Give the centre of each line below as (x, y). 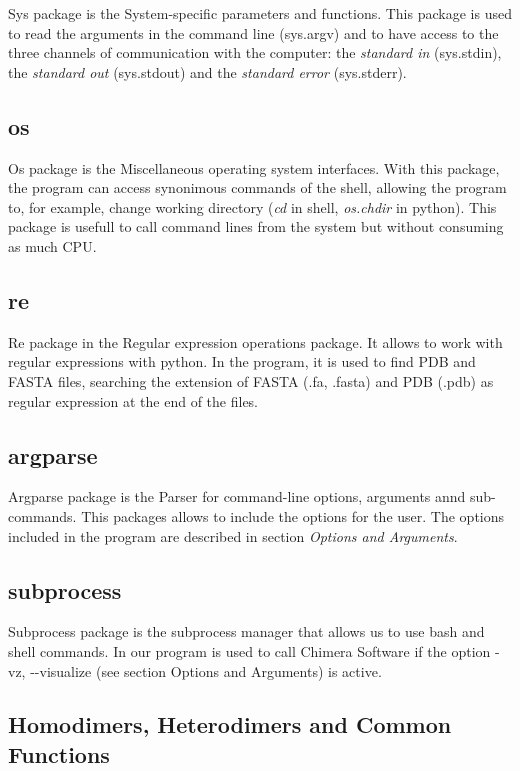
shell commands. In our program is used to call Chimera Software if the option (249, 650)
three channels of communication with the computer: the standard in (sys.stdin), (255, 52)
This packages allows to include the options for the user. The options (293, 515)
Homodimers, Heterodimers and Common (230, 724)
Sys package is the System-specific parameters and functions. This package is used (260, 13)
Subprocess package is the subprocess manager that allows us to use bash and (246, 631)
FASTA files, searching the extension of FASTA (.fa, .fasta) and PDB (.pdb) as (251, 380)
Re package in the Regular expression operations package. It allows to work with (255, 341)
